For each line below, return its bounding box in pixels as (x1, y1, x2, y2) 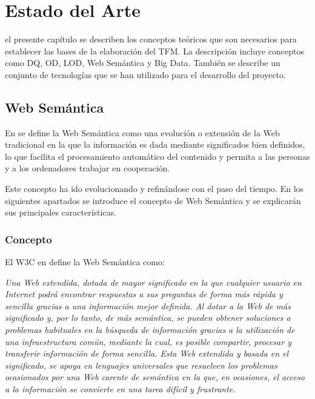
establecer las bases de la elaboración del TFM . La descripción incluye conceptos (5, 44, 305, 57)
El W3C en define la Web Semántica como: (5, 256, 165, 268)
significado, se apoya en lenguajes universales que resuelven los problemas (5, 358, 277, 371)
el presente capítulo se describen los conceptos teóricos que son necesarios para (5, 33, 297, 45)
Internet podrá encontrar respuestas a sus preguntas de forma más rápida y (5, 288, 283, 300)
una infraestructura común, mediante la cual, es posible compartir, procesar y (5, 335, 291, 348)
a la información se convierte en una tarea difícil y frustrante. (5, 383, 236, 395)
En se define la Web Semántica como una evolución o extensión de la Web (5, 126, 280, 139)
